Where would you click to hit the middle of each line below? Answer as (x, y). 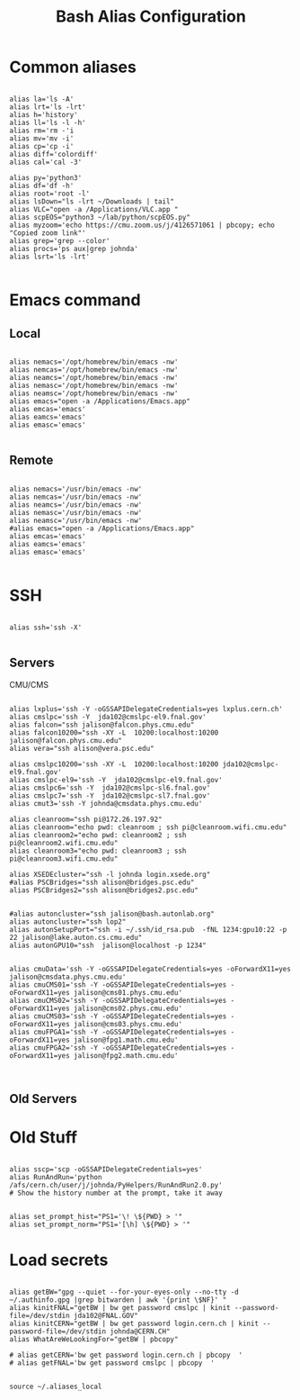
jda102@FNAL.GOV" (106, 1315)
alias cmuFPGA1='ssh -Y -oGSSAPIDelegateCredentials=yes (118, 1032)
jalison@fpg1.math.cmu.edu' (126, 1040)
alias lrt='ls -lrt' (48, 107)
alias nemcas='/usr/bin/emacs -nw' (76, 497)
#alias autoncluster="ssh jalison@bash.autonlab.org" (112, 914)
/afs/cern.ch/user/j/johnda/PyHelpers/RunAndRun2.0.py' (116, 1185)
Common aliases (73, 67)
